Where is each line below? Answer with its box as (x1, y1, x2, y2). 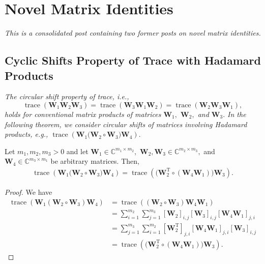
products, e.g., (5, 129, 48, 139)
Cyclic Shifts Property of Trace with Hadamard (5, 52, 261, 68)
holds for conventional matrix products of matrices (5, 108, 161, 119)
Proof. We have (5, 186, 52, 197)
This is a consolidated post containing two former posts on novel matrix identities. (5, 27, 261, 38)
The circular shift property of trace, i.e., (5, 91, 129, 102)
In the (227, 108, 246, 119)
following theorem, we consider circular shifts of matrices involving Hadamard (5, 119, 247, 129)
